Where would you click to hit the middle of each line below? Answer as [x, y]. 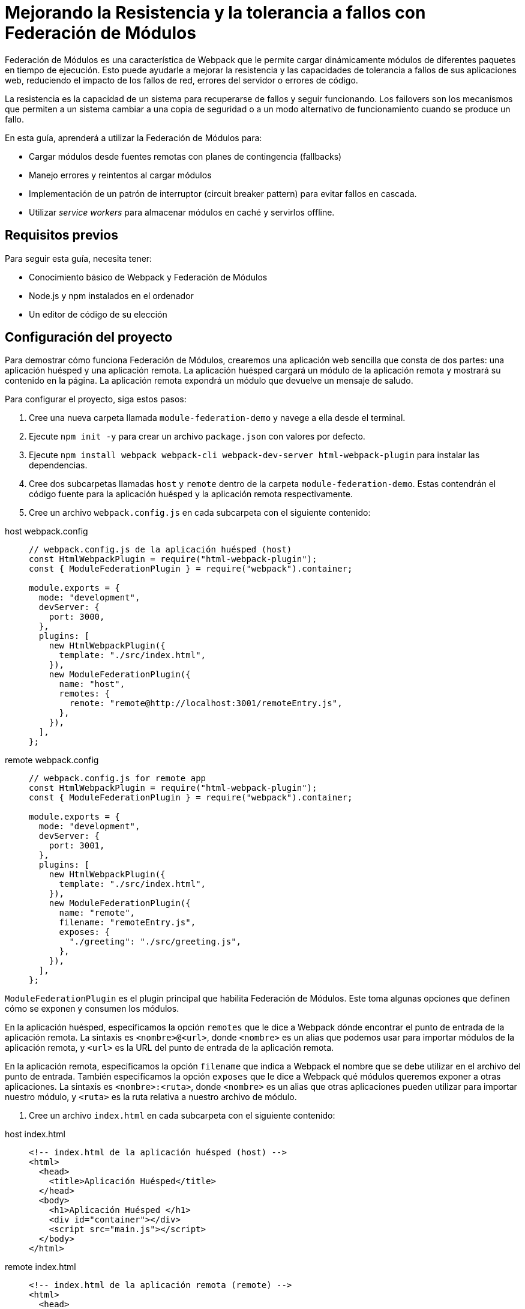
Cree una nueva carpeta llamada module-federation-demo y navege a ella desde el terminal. [217, 418]
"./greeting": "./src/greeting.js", [155, 942]
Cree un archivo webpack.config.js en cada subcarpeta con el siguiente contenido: [200, 513]
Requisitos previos [61, 235]
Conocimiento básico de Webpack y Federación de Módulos [148, 277]
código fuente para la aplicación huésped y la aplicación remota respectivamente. [191, 494]
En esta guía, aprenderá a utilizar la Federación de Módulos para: [133, 138]
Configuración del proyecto [89, 337]
